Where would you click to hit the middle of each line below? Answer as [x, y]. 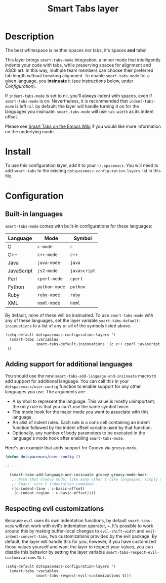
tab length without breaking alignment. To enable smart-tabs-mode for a [77, 75]
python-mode [51, 287]
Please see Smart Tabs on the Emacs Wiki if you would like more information [83, 126]
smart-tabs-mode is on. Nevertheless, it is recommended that [67, 101]
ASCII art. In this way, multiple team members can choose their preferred [79, 70]
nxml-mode [49, 303]
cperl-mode [50, 279]
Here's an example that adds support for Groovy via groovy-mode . [71, 448]
